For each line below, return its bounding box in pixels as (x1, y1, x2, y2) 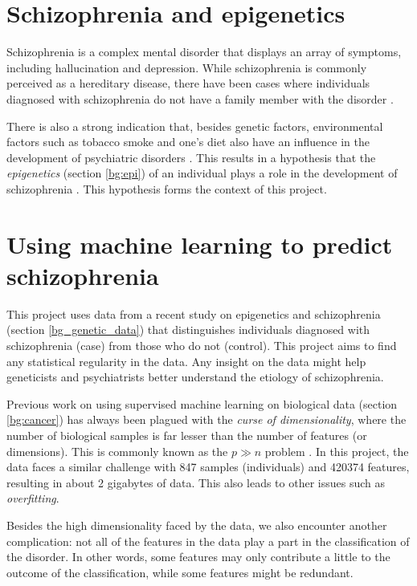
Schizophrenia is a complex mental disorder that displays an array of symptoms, (6, 43, 402, 60)
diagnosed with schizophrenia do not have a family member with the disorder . (6, 90, 394, 107)
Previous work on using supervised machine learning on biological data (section (6, 395, 398, 412)
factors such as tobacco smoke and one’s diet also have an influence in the (6, 133, 370, 150)
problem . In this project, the (264, 442, 409, 459)
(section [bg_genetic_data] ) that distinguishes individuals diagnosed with (6, 321, 370, 338)
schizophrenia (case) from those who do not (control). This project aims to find (6, 336, 397, 353)
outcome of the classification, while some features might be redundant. (6, 564, 354, 580)
